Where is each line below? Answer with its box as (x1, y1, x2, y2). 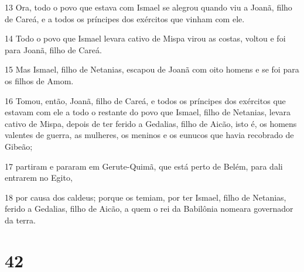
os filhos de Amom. (5, 74, 74, 87)
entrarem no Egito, (5, 171, 73, 184)
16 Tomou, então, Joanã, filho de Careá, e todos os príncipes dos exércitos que (5, 94, 286, 106)
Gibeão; (5, 140, 33, 152)
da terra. (5, 214, 36, 226)
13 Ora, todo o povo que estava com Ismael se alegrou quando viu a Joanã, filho (5, 1, 292, 13)
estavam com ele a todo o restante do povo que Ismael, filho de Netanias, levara (5, 106, 291, 118)
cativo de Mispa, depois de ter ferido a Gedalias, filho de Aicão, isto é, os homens (5, 117, 297, 129)
